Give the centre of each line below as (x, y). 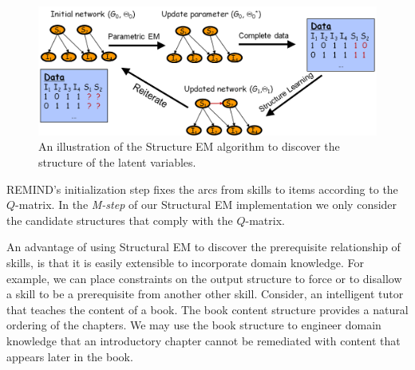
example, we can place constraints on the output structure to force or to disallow (204, 278)
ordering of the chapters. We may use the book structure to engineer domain (194, 325)
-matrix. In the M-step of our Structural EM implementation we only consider (206, 205)
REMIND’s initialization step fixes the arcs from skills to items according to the (202, 189)
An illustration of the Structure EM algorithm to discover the (189, 146)
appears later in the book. (70, 356)
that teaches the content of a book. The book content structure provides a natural (207, 309)
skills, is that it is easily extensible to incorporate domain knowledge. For (185, 263)
